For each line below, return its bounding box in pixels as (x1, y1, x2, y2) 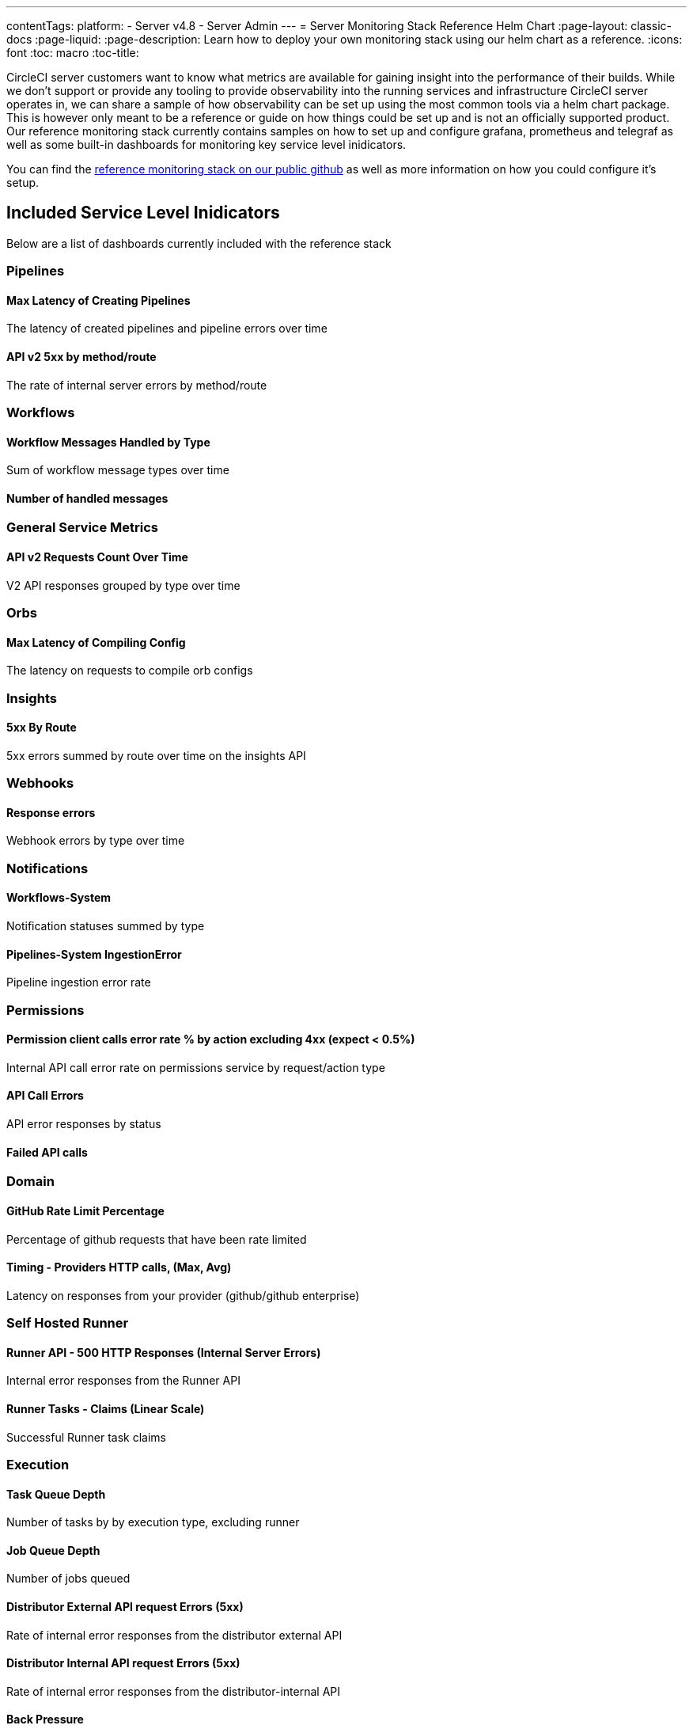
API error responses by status (6, 1117, 161, 1131)
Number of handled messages (6, 491, 169, 505)
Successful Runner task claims (6, 1430, 167, 1444)
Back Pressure (6, 1712, 84, 1727)
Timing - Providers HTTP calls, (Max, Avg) (6, 1260, 232, 1275)
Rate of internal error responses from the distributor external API (6, 1628, 343, 1642)
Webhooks (6, 775, 74, 792)
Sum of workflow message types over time (6, 463, 229, 477)
